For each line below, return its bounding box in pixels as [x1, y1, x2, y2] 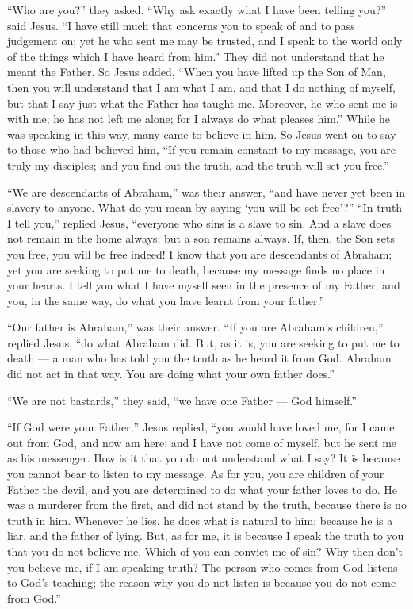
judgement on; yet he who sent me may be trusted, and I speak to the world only [7, 33, 403, 49]
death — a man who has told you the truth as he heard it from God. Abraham [7, 350, 392, 366]
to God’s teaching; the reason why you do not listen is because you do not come [7, 574, 396, 591]
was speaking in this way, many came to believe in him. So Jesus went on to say [7, 125, 396, 142]
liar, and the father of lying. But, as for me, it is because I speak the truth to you [7, 527, 404, 544]
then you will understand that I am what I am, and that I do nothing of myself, [7, 79, 396, 95]
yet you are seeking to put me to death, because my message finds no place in [7, 261, 385, 278]
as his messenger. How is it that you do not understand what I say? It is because [7, 450, 400, 466]
